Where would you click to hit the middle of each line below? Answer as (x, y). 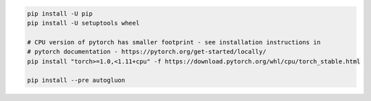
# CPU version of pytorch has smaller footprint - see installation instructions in (174, 42)
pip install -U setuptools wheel (83, 23)
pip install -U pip (60, 13)
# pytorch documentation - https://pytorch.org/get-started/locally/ (147, 52)
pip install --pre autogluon (76, 81)
